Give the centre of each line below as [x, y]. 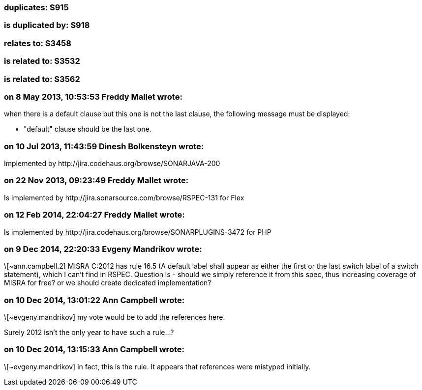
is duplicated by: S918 [47, 25]
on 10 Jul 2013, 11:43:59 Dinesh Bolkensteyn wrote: [104, 146]
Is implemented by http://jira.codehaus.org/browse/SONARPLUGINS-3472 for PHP [138, 232]
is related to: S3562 [42, 79]
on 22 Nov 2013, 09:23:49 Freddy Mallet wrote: [96, 181]
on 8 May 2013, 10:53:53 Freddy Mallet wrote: [93, 97]
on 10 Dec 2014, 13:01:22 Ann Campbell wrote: [94, 300]
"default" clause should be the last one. [88, 129]
